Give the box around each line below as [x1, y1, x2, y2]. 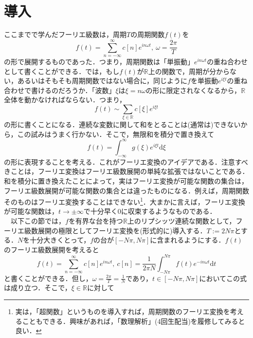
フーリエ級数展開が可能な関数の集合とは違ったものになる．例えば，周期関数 [4, 185, 249, 195]
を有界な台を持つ [68, 215, 123, 225]
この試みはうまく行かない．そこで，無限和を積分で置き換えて [17, 129, 215, 139]
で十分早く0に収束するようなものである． [83, 206, 217, 216]
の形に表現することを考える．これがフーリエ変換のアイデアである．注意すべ [4, 156, 248, 167]
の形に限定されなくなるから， [145, 85, 241, 95]
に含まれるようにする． [150, 235, 225, 245]
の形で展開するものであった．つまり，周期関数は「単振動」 [4, 56, 194, 66]
